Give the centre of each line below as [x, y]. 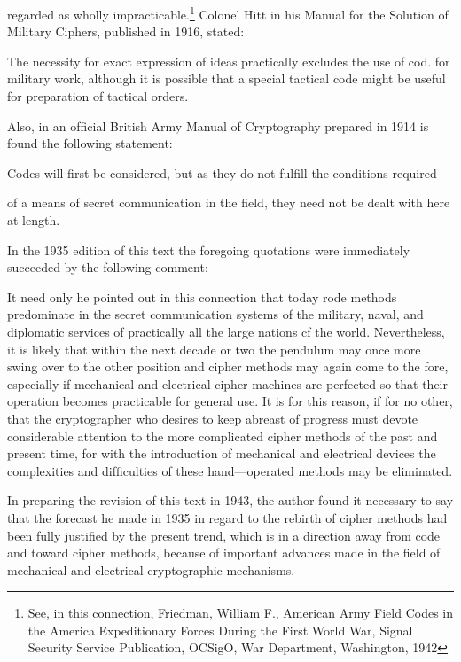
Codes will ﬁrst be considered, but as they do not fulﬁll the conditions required [222, 172]
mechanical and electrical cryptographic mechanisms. [151, 569]
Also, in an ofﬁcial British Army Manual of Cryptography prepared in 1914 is [218, 125]
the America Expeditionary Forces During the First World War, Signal [220, 630]
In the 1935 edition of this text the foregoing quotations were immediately [209, 249]
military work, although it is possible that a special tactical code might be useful [227, 78]
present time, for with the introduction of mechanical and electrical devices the [222, 453]
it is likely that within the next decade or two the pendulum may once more [214, 349]
